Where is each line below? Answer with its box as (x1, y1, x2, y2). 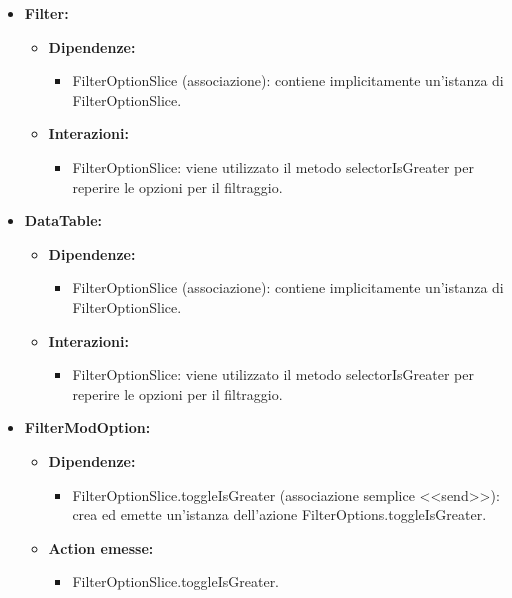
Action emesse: (48, 537, 154, 558)
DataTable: (24, 210, 102, 231)
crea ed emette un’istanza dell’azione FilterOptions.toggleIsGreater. (72, 504, 487, 525)
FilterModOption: (24, 417, 151, 438)
